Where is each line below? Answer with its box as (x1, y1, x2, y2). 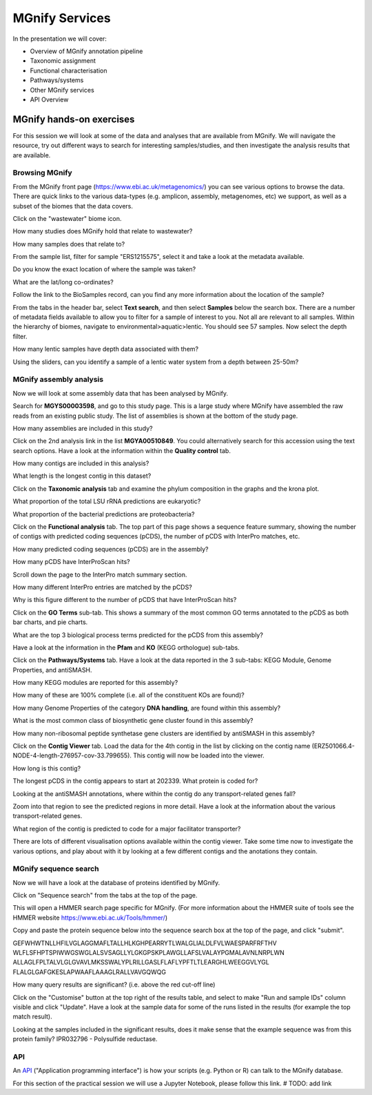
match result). (12, 1012, 52, 1021)
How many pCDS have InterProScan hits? (12, 558, 130, 566)
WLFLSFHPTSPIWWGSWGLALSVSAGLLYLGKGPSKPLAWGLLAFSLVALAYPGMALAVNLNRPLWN (12, 949, 285, 957)
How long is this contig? (12, 764, 81, 773)
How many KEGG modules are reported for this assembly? (12, 679, 178, 687)
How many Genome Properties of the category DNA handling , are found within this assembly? (12, 704, 281, 712)
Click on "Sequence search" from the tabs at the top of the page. (12, 891, 198, 900)
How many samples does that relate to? (12, 240, 125, 248)
